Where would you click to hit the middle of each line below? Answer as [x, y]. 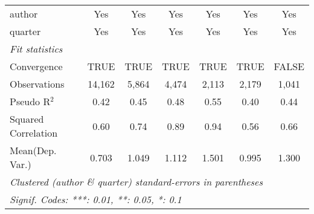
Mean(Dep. [33, 150]
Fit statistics [36, 49]
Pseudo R [30, 101]
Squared [27, 119]
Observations [37, 84]
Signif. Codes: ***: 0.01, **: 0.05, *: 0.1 [96, 199]
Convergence [36, 66]
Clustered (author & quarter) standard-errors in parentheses [136, 182]
